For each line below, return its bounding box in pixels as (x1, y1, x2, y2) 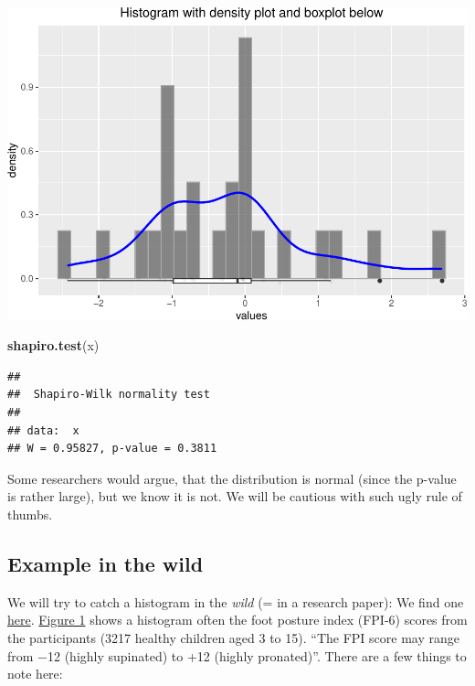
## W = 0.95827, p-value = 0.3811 (7, 442, 217, 456)
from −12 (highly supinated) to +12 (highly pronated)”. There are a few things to (7, 646, 467, 665)
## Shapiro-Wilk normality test (7, 388, 210, 402)
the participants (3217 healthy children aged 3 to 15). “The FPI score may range (7, 627, 459, 647)
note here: (7, 664, 63, 683)
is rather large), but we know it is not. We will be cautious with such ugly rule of (7, 487, 462, 506)
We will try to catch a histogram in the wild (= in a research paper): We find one (7, 592, 464, 611)
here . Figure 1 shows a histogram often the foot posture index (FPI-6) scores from (7, 610, 468, 629)
